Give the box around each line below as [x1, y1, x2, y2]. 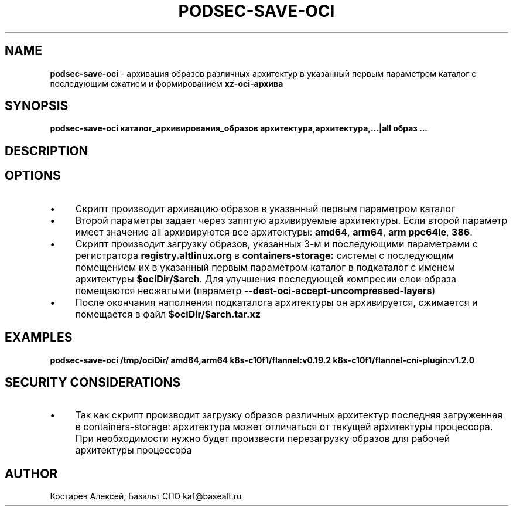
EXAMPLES [5, 330, 73, 345]
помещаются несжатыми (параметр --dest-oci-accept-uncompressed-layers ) [75, 284, 436, 297]
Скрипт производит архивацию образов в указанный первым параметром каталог [75, 202, 455, 214]
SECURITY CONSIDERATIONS [5, 374, 181, 390]
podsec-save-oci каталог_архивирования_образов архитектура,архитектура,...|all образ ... [50, 123, 428, 134]
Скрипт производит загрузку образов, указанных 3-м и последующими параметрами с [75, 237, 478, 250]
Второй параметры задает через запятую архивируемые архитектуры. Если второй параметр [75, 214, 508, 226]
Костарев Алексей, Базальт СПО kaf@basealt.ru [50, 491, 242, 502]
